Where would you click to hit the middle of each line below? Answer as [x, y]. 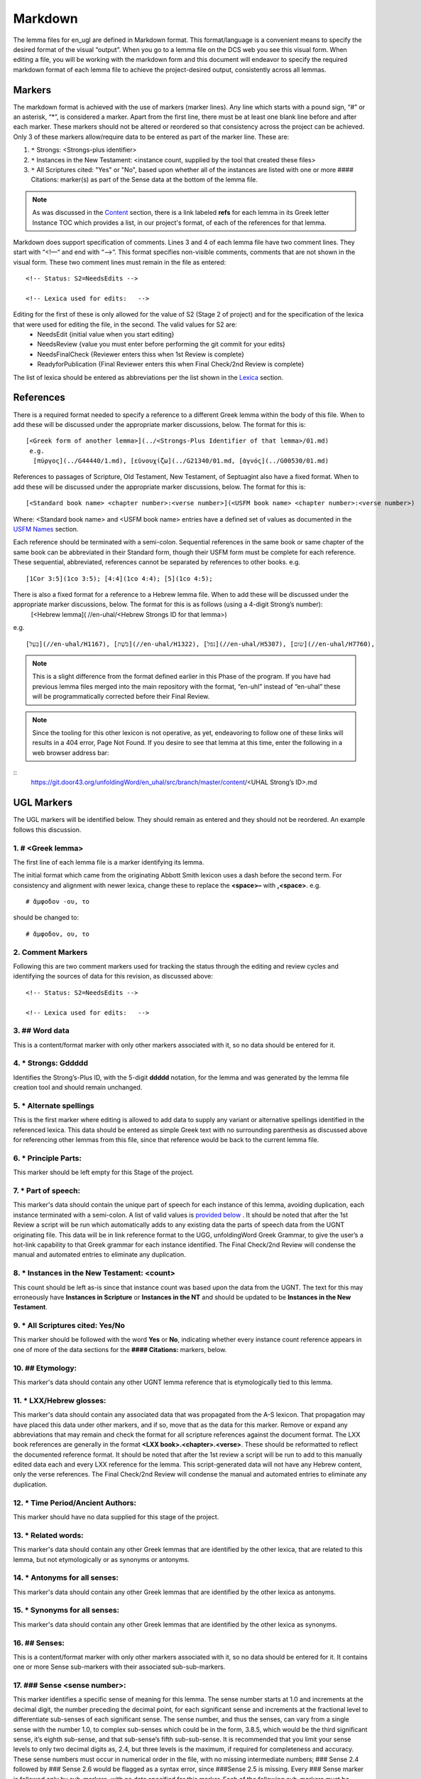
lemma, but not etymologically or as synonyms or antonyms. [101, 1559]
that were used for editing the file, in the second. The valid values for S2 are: [125, 324]
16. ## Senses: [39, 1642]
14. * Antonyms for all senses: [66, 1578]
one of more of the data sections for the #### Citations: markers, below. [120, 1349]
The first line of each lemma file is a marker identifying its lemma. [109, 862]
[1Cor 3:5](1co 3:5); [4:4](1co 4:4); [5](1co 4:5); [119, 579]
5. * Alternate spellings [54, 1105]
